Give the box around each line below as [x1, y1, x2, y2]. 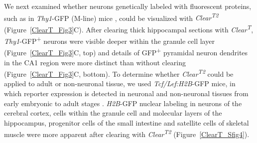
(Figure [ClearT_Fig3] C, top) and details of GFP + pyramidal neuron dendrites [4, 46, 248, 57]
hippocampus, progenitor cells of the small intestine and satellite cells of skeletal [4, 117, 249, 128]
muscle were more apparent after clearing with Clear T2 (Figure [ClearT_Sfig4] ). [4, 128, 250, 140]
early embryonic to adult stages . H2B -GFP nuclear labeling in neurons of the [4, 98, 242, 108]
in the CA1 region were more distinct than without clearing [4, 57, 186, 67]
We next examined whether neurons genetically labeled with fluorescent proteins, [4, 1, 252, 11]
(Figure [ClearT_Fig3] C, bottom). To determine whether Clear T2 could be [4, 67, 234, 79]
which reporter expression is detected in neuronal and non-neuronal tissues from [4, 88, 249, 99]
